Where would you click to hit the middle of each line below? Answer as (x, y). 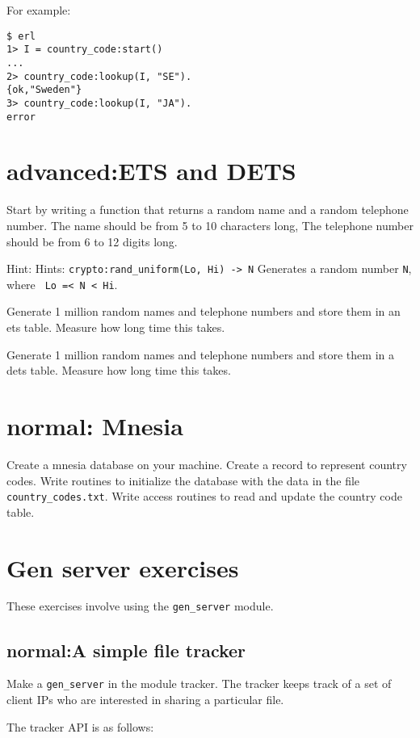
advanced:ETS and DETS (151, 171)
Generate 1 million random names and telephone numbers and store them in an (204, 311)
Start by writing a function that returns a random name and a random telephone (208, 210)
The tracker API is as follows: (80, 726)
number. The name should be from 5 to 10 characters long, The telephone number (210, 225)
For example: (39, 10)
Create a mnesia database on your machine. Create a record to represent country (207, 464)
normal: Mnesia (95, 425)
